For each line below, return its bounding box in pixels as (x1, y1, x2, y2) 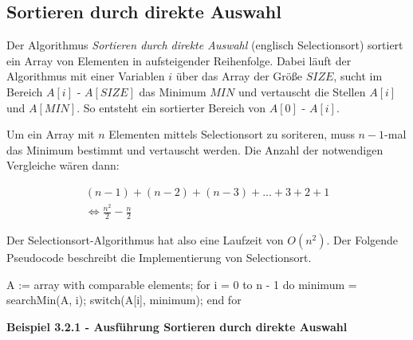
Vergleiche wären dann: (6, 157, 120, 174)
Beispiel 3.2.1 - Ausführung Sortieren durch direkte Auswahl (6, 318, 348, 334)
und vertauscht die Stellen (238, 83, 366, 100)
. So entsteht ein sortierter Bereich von (77, 99, 266, 115)
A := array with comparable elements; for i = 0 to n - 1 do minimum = (6, 276, 357, 292)
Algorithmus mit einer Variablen (6, 68, 165, 84)
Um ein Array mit (6, 126, 95, 143)
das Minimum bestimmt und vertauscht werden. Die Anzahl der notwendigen (6, 141, 383, 158)
